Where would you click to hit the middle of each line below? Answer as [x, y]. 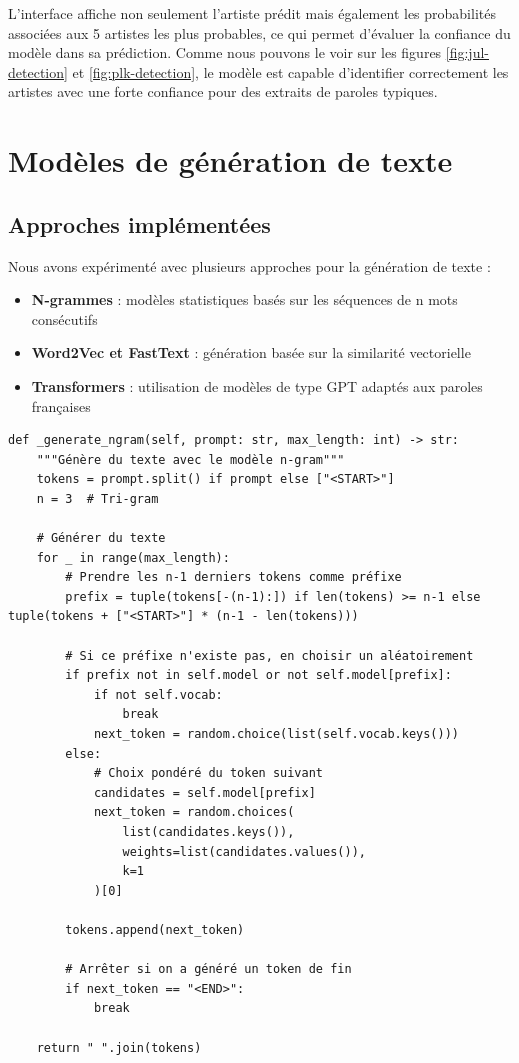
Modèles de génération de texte [230, 160]
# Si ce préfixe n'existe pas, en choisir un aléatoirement [269, 655]
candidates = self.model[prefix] [204, 792]
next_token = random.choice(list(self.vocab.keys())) [276, 734]
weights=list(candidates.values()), [244, 851]
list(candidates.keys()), [208, 831]
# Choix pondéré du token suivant [208, 773]
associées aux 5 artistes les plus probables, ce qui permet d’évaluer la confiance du [259, 32]
